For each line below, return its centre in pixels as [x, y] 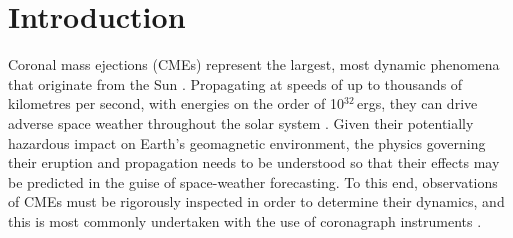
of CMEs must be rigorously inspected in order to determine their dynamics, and [256, 201]
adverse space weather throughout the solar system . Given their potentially [241, 122]
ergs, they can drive [417, 103]
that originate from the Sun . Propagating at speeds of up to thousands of [235, 83]
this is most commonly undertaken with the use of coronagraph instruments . [245, 220]
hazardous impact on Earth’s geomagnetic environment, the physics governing [247, 142]
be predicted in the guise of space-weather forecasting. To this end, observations [253, 181]
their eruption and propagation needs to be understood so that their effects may [254, 162]
